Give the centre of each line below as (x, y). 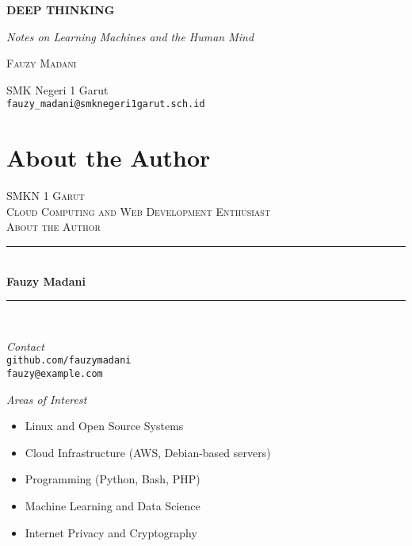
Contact (25, 346)
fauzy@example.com (55, 373)
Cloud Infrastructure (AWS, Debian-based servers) (148, 452)
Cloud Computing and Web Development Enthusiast (139, 211)
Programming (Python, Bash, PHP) (113, 479)
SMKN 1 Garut (46, 196)
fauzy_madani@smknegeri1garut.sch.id (106, 104)
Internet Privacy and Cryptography (111, 532)
